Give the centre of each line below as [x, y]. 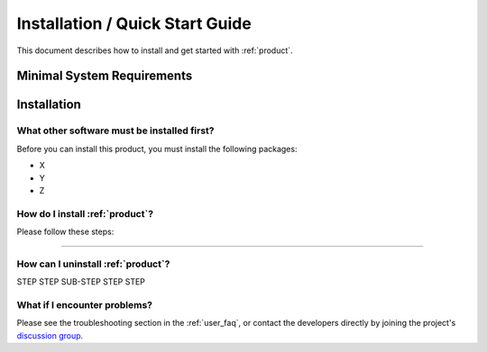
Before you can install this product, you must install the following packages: [157, 149]
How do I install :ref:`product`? [85, 213]
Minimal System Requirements [105, 76]
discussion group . [50, 335]
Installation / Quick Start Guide [134, 23]
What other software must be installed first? [115, 131]
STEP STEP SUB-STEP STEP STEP [81, 282]
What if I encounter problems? [85, 304]
